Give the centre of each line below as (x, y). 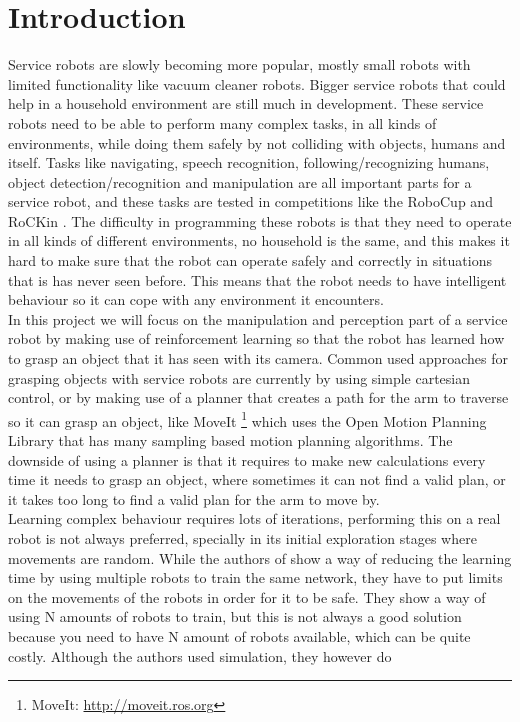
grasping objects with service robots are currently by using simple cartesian (239, 377)
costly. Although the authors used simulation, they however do (200, 655)
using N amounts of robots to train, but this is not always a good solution (235, 616)
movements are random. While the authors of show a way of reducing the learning (260, 557)
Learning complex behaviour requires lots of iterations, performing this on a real (254, 518)
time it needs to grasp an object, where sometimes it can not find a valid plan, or (257, 479)
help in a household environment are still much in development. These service (246, 103)
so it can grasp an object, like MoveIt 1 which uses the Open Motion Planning (247, 419)
